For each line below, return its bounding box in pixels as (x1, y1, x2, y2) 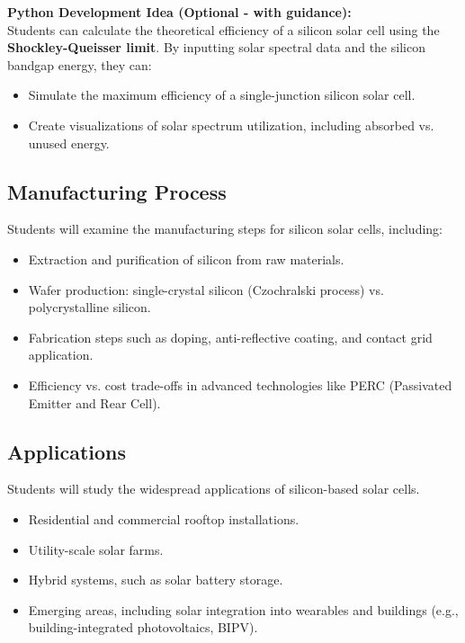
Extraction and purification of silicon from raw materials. (28, 249, 344, 268)
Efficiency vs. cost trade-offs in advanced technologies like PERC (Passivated (28, 375, 452, 394)
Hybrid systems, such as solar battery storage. (28, 570, 283, 589)
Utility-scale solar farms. (28, 540, 164, 558)
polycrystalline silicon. (28, 298, 151, 317)
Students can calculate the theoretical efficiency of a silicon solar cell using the (7, 20, 440, 39)
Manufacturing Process (7, 177, 227, 205)
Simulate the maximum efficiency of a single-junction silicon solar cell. (28, 85, 416, 104)
